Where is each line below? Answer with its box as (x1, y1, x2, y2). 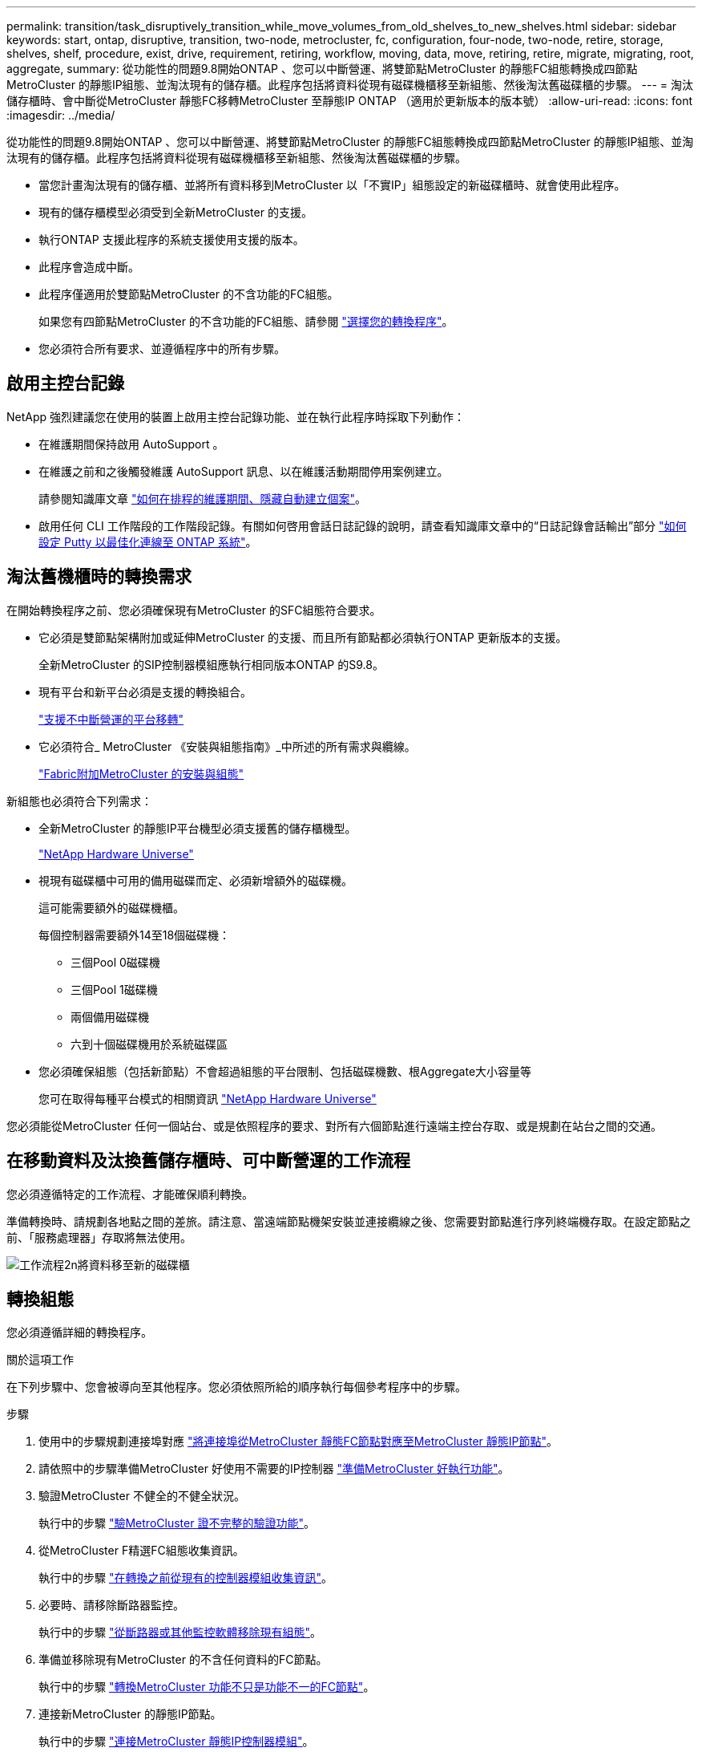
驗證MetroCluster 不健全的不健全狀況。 (38, 1489, 245, 1503)
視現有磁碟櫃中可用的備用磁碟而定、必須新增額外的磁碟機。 (38, 873, 353, 887)
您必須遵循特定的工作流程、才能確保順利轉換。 (6, 1186, 253, 1201)
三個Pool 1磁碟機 (71, 982, 158, 996)
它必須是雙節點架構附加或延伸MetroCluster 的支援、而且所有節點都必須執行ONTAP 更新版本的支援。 (38, 630, 567, 644)
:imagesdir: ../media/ (6, 108, 115, 122)
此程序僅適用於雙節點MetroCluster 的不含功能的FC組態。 (38, 287, 339, 301)
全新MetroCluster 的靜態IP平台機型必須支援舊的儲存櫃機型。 (38, 821, 357, 835)
